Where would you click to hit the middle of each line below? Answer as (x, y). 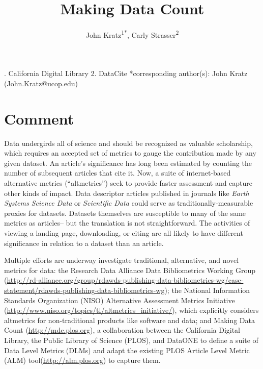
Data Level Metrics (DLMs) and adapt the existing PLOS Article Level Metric (127, 350)
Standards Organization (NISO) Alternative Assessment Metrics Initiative (120, 300)
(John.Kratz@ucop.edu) (41, 83)
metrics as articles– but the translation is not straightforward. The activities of (127, 223)
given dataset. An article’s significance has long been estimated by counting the (128, 163)
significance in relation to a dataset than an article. (84, 243)
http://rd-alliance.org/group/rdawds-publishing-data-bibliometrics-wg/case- (125, 280)
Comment (39, 118)
